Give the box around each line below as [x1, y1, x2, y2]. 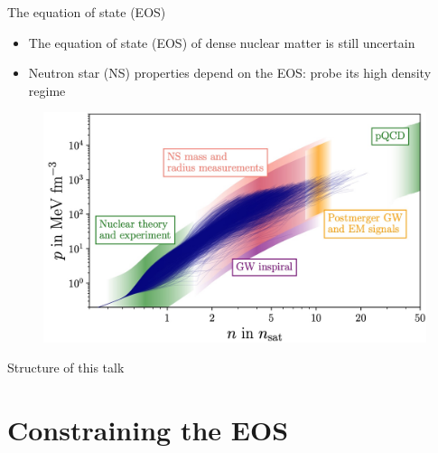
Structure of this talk [7, 358, 125, 377]
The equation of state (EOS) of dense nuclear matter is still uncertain [28, 33, 415, 52]
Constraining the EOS [7, 411, 289, 448]
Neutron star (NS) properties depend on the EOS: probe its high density [28, 63, 432, 82]
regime [28, 80, 66, 99]
